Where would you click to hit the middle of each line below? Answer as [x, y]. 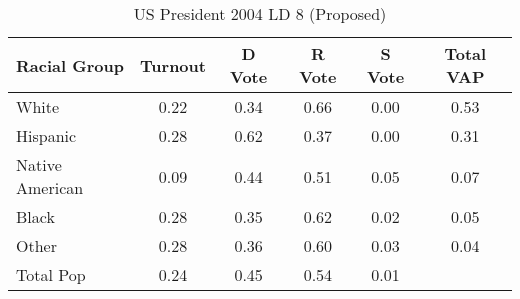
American [50, 187]
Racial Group [70, 65]
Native [39, 164]
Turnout [173, 65]
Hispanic [46, 135]
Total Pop [51, 274]
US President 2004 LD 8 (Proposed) [260, 13]
